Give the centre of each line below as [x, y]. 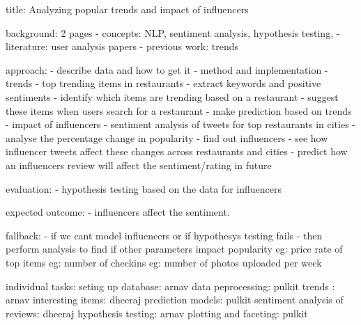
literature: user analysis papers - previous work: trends [122, 46]
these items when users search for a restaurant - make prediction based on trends [179, 110]
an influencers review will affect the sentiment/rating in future [139, 165]
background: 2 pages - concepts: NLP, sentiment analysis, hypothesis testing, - [173, 32]
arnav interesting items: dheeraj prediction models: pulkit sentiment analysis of [175, 300]
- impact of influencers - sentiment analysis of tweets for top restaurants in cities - [180, 124]
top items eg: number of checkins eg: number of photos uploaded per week [164, 262]
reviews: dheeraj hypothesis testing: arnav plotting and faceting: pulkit [157, 313]
